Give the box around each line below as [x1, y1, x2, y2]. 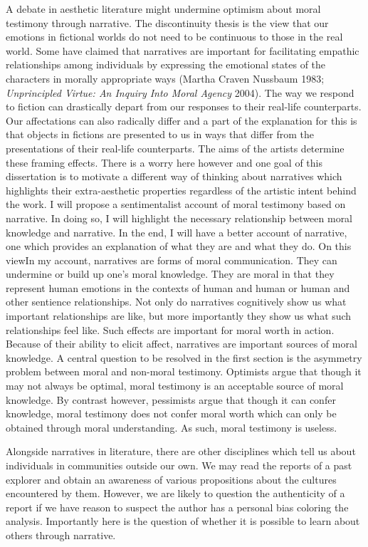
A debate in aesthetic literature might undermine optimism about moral [6, 1, 321, 16]
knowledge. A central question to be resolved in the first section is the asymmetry [6, 350, 362, 365]
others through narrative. [6, 527, 116, 542]
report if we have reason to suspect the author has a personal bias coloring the [6, 499, 349, 514]
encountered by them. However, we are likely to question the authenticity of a [6, 486, 345, 501]
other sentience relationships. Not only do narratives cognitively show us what [6, 294, 347, 309]
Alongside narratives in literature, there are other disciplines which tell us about [6, 444, 356, 459]
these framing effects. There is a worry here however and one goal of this [6, 155, 322, 170]
